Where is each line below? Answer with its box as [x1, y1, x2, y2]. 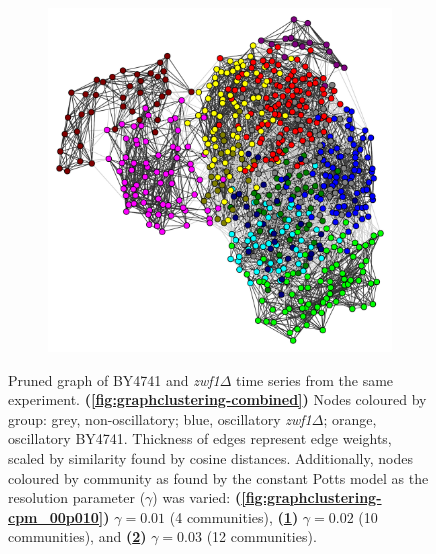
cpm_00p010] [8, 506, 104, 527]
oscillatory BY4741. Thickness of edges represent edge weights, [8, 428, 392, 449]
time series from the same [236, 369, 394, 390]
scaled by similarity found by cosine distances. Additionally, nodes [8, 447, 413, 468]
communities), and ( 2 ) [8, 526, 147, 547]
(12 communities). [206, 526, 317, 547]
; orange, [323, 408, 377, 429]
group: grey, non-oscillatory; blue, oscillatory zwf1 [8, 408, 312, 429]
